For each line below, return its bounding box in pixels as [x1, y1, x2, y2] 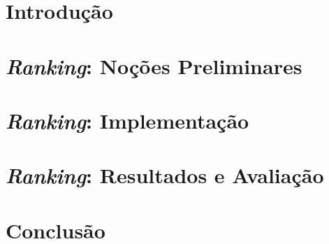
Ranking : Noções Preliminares [6, 51, 302, 80]
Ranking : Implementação [6, 106, 249, 135]
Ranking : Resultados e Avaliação [6, 161, 324, 190]
